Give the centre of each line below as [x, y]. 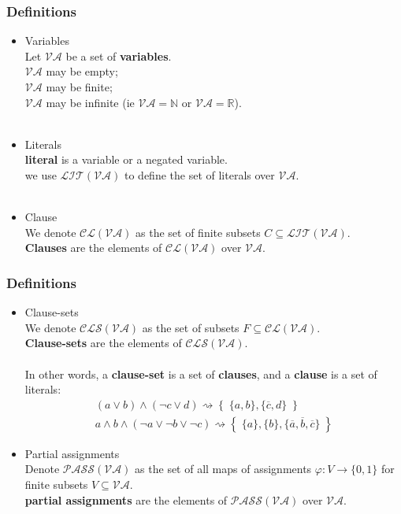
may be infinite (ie [90, 102]
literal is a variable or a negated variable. [126, 159]
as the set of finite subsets [198, 232]
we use [41, 174]
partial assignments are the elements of [126, 499]
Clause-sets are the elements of [103, 343]
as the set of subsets [191, 327]
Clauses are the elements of [93, 248]
